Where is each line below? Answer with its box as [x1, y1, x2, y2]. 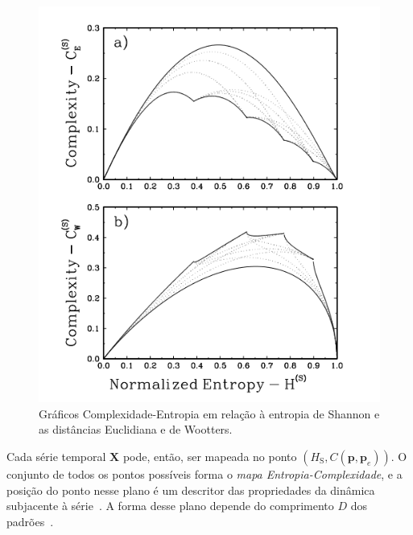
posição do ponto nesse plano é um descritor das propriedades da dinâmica [6, 481, 375, 498]
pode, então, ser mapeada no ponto [122, 447, 297, 464]
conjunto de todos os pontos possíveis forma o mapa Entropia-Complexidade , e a [6, 465, 403, 482]
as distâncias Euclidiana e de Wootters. [39, 421, 233, 438]
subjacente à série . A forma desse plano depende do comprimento [6, 497, 334, 514]
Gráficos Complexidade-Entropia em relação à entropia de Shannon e [39, 405, 380, 422]
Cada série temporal [6, 447, 106, 464]
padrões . [6, 512, 54, 529]
